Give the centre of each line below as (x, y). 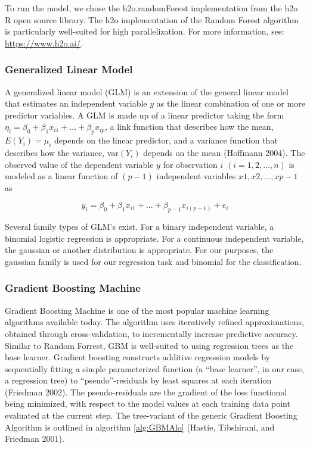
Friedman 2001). (35, 439)
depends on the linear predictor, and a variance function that (166, 140)
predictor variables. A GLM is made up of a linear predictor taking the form (145, 115)
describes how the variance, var (62, 152)
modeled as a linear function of (61, 176)
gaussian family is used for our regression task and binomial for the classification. (153, 261)
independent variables (196, 176)
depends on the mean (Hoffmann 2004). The (224, 152)
